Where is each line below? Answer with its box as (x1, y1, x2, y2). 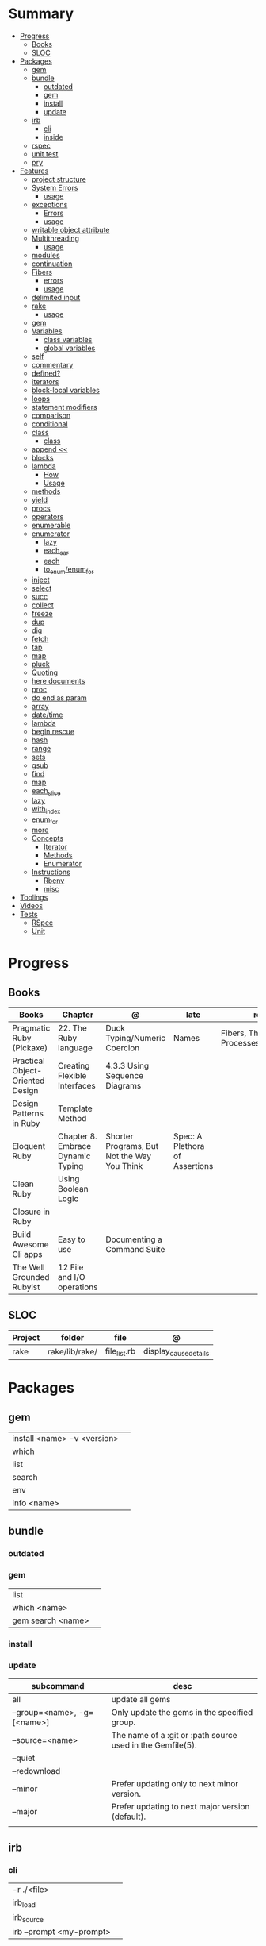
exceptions (31, 199, 68, 209)
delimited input (31, 292, 81, 302)
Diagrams (105, 1080, 142, 1091)
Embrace (58, 1140, 92, 1151)
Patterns (12, 1108, 44, 1119)
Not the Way (105, 1150, 152, 1162)
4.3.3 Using (105, 1060, 150, 1071)
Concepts (31, 833, 64, 842)
